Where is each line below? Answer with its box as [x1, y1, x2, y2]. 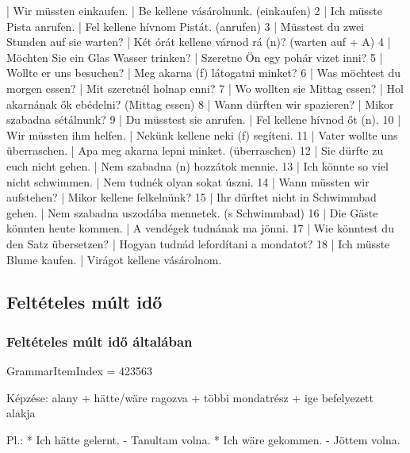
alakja [6, 405, 36, 421]
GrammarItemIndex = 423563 [6, 363, 153, 379]
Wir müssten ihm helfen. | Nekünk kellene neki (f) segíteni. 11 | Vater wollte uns [6, 126, 398, 143]
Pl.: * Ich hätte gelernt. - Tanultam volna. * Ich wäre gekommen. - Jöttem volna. [6, 431, 400, 447]
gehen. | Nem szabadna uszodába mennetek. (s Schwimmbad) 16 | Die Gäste [6, 204, 378, 221]
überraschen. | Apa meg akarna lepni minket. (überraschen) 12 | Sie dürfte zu [6, 142, 384, 159]
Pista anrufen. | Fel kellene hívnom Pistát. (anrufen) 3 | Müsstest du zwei [6, 17, 365, 34]
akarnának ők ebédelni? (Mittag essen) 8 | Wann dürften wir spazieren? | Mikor [6, 95, 394, 112]
